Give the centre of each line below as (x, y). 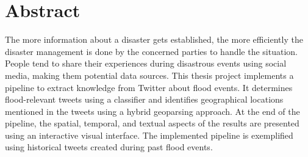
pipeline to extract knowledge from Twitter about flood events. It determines (149, 87)
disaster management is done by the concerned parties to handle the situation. (151, 51)
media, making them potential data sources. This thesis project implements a (149, 75)
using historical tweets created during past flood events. (109, 147)
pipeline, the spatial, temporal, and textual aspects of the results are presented (152, 123)
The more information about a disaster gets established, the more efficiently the (154, 39)
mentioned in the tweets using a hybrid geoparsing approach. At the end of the (152, 111)
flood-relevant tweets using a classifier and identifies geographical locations (144, 99)
